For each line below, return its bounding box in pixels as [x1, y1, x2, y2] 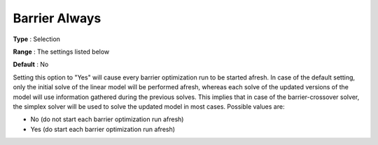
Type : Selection [13, 35, 61, 43]
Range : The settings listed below [13, 47, 110, 56]
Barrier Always [13, 10, 101, 26]
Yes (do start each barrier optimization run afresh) [30, 125, 175, 133]
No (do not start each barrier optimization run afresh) [30, 115, 184, 123]
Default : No [13, 60, 49, 69]
